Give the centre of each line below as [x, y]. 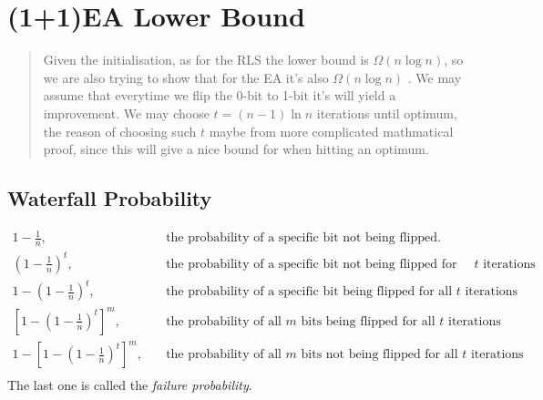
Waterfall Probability [110, 198]
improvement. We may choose [126, 113]
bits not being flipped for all [379, 355]
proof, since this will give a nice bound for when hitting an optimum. [236, 149]
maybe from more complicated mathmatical [331, 131]
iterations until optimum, [387, 113]
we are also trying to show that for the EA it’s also [186, 77]
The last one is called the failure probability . [130, 385]
